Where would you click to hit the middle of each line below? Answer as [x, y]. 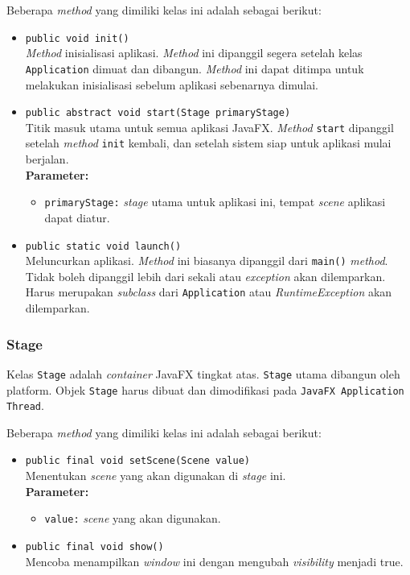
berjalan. [47, 159]
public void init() [77, 38]
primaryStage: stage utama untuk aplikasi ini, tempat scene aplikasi [215, 202]
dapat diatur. [77, 217]
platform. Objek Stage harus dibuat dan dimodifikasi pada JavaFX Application [205, 389]
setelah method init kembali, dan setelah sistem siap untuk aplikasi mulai [208, 143]
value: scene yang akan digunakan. [133, 518]
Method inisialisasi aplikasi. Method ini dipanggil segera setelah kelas [194, 53]
